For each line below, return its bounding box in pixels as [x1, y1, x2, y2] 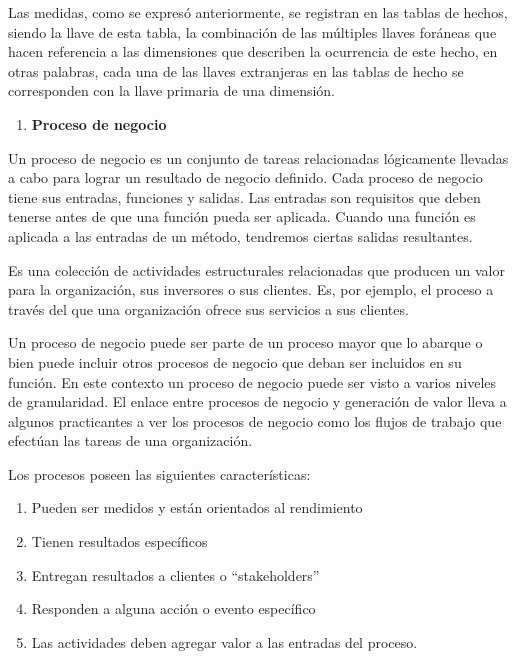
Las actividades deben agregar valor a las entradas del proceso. [31, 631, 418, 652]
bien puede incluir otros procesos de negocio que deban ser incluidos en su [8, 351, 462, 372]
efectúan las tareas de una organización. [8, 430, 253, 451]
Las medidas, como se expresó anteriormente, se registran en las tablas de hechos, [8, 2, 508, 22]
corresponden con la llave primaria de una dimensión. [8, 80, 335, 101]
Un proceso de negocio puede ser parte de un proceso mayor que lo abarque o [8, 332, 483, 353]
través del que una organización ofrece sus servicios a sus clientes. [8, 298, 409, 319]
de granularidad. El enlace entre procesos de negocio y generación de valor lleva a [8, 391, 507, 412]
